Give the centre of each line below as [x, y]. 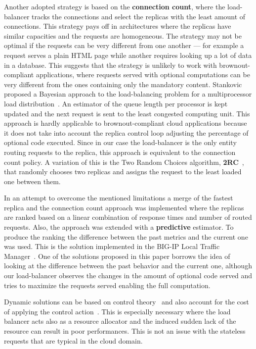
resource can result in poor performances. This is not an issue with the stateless [125, 331]
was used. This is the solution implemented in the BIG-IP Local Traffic [112, 246]
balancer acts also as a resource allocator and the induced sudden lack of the [120, 321]
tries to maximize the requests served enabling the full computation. [107, 285]
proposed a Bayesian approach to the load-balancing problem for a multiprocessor [128, 94]
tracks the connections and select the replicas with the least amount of [139, 16]
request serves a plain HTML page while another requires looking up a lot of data [128, 55]
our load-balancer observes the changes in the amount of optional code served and [128, 275]
